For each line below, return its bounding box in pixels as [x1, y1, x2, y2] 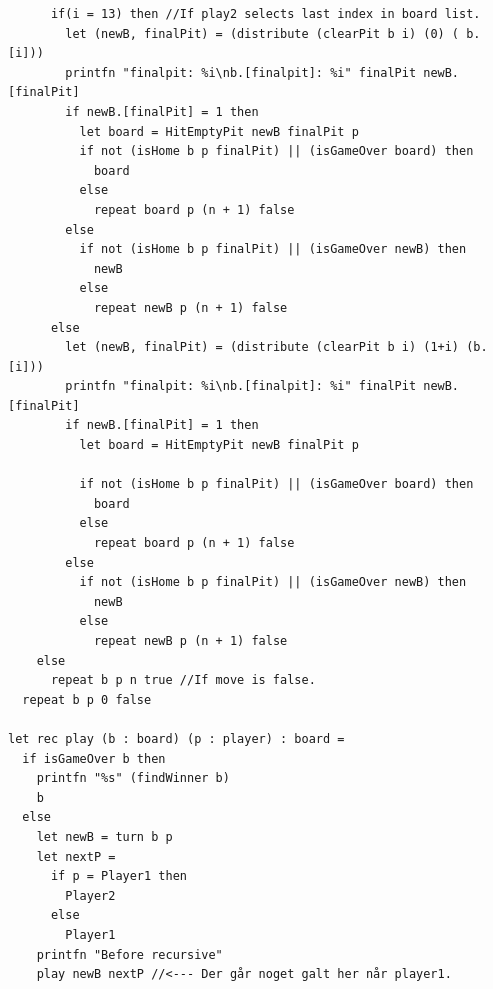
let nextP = [36, 849, 116, 864]
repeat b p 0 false [22, 692, 152, 707]
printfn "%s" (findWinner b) [36, 771, 230, 786]
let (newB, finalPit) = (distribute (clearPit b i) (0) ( [65, 26, 460, 41]
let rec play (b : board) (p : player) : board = [8, 731, 345, 746]
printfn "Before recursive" [36, 947, 223, 962]
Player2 [65, 888, 116, 903]
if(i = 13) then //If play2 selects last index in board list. [50, 7, 481, 21]
